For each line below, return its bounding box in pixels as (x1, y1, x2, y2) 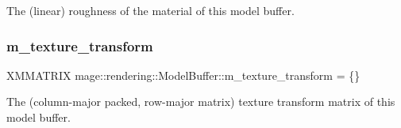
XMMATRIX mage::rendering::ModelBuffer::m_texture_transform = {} (6, 66, 361, 83)
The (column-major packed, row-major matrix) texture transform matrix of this (6, 93, 395, 110)
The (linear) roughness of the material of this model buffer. (6, 2, 295, 18)
